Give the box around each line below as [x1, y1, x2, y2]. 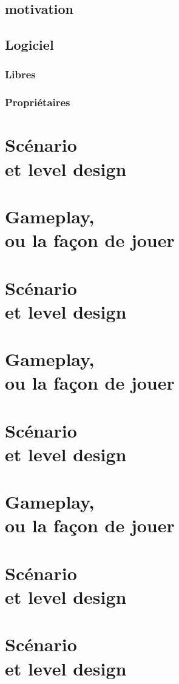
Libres [5, 67, 36, 82]
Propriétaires [5, 95, 70, 110]
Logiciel [5, 35, 54, 54]
